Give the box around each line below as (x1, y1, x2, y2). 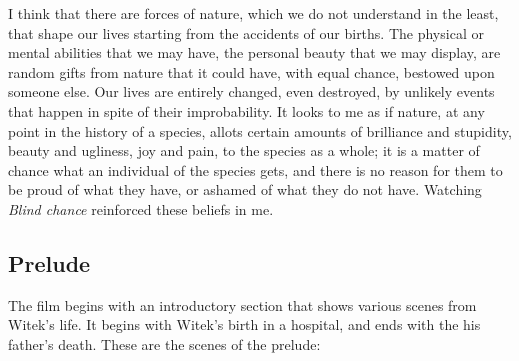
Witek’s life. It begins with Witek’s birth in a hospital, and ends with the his (8, 314, 481, 335)
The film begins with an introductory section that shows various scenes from (8, 294, 477, 315)
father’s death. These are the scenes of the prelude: (8, 333, 321, 354)
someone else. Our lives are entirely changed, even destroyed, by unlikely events (8, 81, 495, 102)
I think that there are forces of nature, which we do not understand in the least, (8, 3, 499, 23)
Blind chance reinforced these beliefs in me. (8, 198, 274, 219)
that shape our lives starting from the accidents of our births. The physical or (8, 22, 484, 43)
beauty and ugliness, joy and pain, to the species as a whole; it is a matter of (8, 140, 480, 161)
